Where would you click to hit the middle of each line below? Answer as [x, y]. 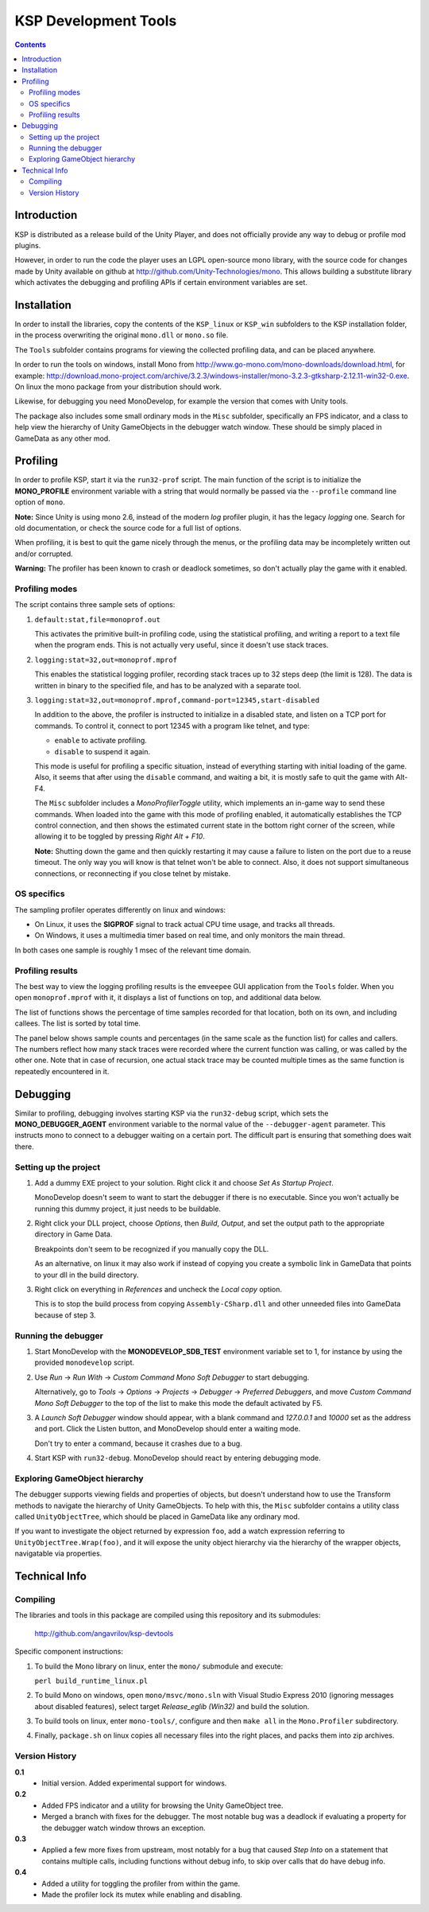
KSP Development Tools [96, 21]
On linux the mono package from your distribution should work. [118, 387]
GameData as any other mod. [62, 438]
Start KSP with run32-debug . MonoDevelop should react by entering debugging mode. [178, 1458]
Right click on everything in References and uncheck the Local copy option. [158, 1290]
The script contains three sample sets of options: [95, 605]
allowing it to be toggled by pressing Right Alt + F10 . [120, 836]
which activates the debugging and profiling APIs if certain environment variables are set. [161, 282]
